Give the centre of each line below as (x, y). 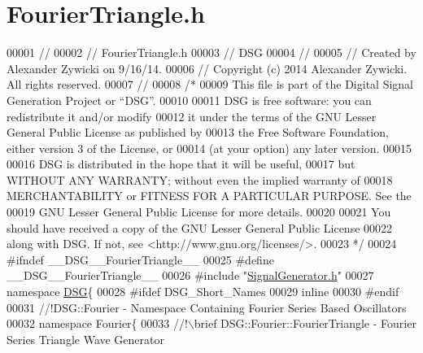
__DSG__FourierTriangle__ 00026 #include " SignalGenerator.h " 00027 (190, 275)
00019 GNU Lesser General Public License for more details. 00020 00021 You (199, 212)
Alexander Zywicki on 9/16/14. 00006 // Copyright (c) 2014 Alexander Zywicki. (207, 68)
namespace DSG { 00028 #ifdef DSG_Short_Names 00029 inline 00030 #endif (203, 292)
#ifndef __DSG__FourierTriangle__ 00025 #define (140, 259)
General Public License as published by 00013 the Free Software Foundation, (198, 132)
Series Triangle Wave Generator (85, 339)
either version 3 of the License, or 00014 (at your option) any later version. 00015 (209, 148)
